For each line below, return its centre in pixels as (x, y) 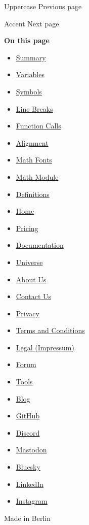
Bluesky (28, 467)
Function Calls (38, 126)
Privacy (28, 313)
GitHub (28, 416)
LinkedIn (30, 484)
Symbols (29, 91)
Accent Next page (32, 23)
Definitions (33, 194)
